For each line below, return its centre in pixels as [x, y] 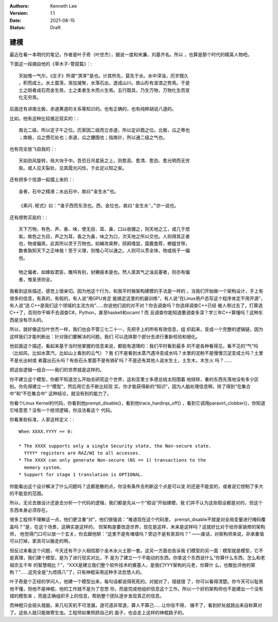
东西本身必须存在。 [30, 510]
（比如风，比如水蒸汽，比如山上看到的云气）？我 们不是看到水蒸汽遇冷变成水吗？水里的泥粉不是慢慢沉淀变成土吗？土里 [136, 353]
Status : [18, 28]
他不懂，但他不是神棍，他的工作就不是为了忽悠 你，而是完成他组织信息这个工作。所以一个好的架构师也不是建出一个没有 [136, 589]
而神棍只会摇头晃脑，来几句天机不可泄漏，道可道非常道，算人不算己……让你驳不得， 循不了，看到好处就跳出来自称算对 [136, 605]
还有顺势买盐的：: [28, 217]
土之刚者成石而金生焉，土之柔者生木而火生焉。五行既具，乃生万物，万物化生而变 [104, 90]
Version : [19, 13]
